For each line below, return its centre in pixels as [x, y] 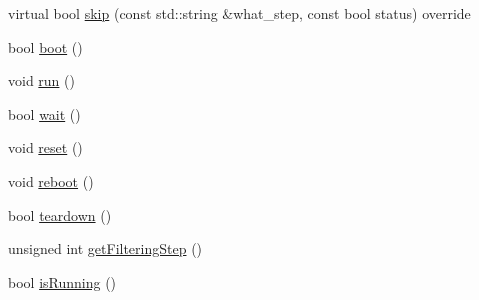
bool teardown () [60, 214]
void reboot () [51, 180]
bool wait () [44, 113]
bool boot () [45, 46]
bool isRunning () [62, 281]
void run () [41, 80]
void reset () [45, 147]
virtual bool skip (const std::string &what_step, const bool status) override [239, 13]
